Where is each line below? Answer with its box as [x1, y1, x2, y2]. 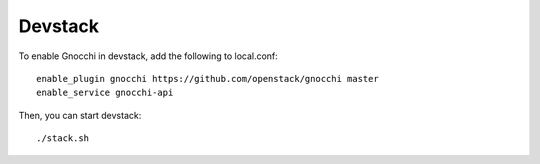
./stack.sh [36, 133, 90, 144]
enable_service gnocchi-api [36, 87, 174, 99]
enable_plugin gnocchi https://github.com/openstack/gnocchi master [36, 73, 379, 84]
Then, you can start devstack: [18, 109, 142, 121]
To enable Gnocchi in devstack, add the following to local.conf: [18, 50, 279, 62]
